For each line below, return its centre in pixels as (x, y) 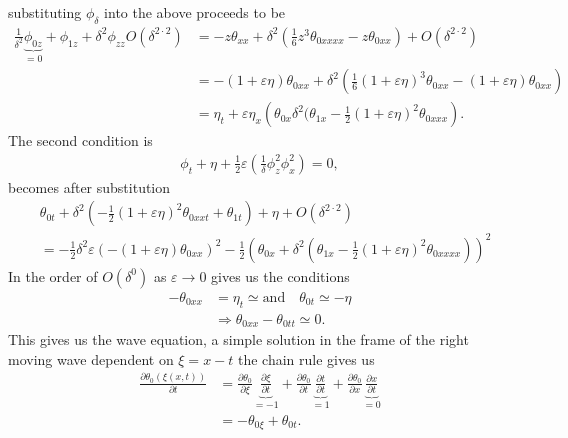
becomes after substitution (89, 186)
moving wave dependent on (91, 358)
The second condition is (80, 140)
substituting (45, 12)
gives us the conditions (280, 275)
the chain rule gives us (306, 358)
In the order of (53, 275)
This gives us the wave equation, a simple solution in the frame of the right (238, 339)
